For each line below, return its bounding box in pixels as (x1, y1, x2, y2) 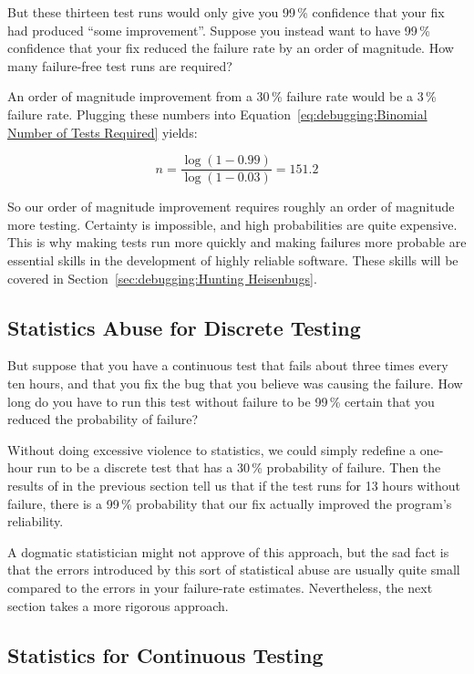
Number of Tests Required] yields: (7, 122, 198, 141)
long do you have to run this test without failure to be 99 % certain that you (7, 391, 435, 410)
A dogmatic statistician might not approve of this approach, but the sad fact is (7, 542, 449, 561)
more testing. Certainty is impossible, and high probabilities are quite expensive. (7, 214, 458, 233)
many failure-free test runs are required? (7, 56, 232, 75)
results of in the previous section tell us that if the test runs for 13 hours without (7, 475, 461, 494)
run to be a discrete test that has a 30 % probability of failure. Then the (36, 458, 441, 477)
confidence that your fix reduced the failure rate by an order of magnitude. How (7, 38, 454, 57)
